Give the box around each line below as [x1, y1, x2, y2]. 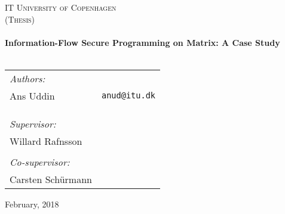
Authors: [10, 71, 45, 85]
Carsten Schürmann [10, 172, 92, 186]
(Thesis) [5, 13, 35, 25]
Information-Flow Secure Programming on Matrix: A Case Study [5, 36, 280, 48]
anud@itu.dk [101, 91, 155, 101]
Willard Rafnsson [10, 134, 82, 148]
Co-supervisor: [10, 154, 70, 169]
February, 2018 [5, 197, 59, 210]
